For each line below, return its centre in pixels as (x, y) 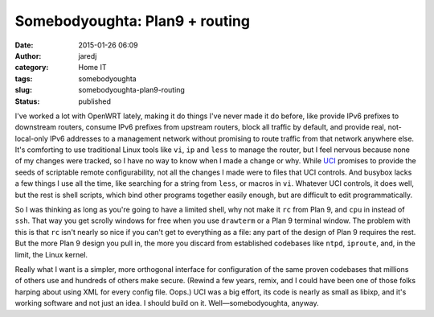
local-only (31, 138)
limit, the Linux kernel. (51, 254)
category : (32, 68)
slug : (23, 90)
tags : (24, 78)
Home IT (92, 68)
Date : (24, 45)
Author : (28, 56)
